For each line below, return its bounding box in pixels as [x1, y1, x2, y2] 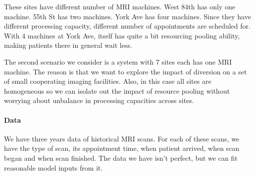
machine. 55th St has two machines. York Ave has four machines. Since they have [4, 11, 251, 21]
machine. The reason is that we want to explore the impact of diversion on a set [4, 66, 247, 76]
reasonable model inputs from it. [4, 162, 103, 173]
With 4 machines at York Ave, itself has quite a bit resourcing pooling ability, [4, 30, 240, 40]
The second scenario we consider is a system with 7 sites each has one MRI [4, 56, 232, 67]
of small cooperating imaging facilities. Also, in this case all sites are [4, 76, 211, 86]
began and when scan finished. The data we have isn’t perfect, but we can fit [4, 152, 238, 163]
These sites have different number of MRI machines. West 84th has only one [4, 1, 235, 11]
